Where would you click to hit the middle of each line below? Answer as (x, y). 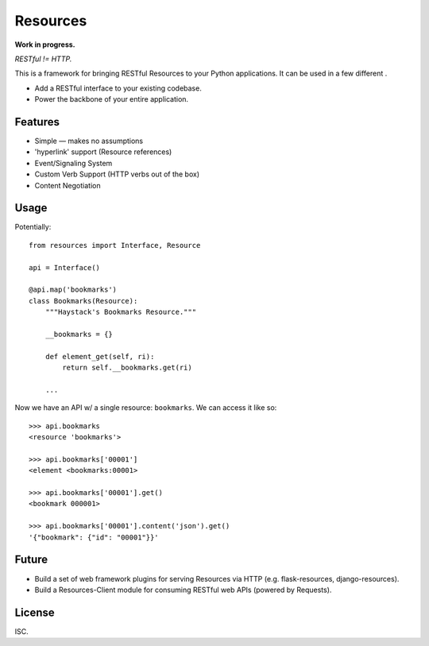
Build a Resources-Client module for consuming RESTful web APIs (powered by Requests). (183, 590)
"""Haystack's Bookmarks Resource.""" (121, 312)
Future (31, 560)
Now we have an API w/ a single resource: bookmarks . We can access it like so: (146, 408)
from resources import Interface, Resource (115, 245)
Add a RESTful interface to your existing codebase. (118, 88)
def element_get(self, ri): (100, 356)
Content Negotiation (68, 185)
